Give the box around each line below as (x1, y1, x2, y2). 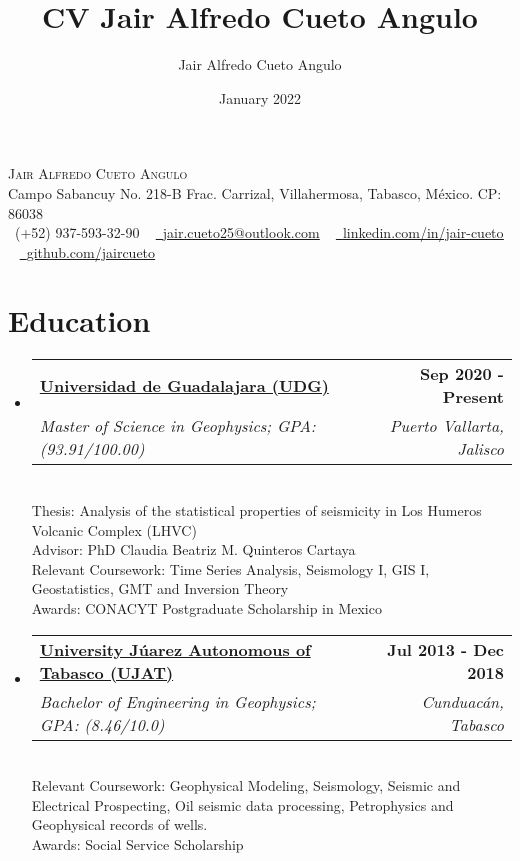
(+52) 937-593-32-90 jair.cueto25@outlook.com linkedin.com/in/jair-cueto (14, 222, 504, 243)
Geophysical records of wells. (31, 814, 208, 835)
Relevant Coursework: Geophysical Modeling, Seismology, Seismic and (31, 775, 461, 796)
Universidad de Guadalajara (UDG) (39, 373, 329, 397)
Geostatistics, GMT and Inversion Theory (31, 578, 289, 599)
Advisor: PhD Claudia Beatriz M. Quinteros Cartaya (31, 539, 356, 560)
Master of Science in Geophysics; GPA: (39, 414, 316, 438)
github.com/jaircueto (26, 241, 156, 262)
